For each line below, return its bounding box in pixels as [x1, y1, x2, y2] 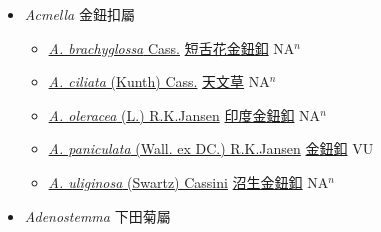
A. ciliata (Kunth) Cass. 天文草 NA [48, 71, 270, 92]
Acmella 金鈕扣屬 [24, 4, 135, 24]
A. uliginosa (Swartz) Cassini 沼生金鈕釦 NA [48, 171, 329, 192]
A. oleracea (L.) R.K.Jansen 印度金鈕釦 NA [48, 104, 321, 125]
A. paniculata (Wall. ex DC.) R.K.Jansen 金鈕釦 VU [48, 138, 374, 159]
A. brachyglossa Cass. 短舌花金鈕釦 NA [48, 37, 295, 58]
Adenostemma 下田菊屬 [24, 205, 171, 226]
